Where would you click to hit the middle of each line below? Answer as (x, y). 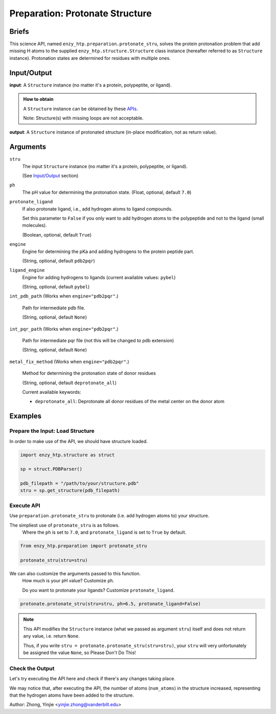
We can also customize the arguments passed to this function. (75, 573)
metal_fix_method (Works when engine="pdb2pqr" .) (69, 362)
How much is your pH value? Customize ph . (68, 581)
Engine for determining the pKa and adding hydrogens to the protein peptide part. (108, 251)
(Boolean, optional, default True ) (57, 235)
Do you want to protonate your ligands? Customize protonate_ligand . (98, 590)
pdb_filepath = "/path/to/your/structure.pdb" (79, 484)
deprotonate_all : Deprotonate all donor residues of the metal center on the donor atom (130, 402)
